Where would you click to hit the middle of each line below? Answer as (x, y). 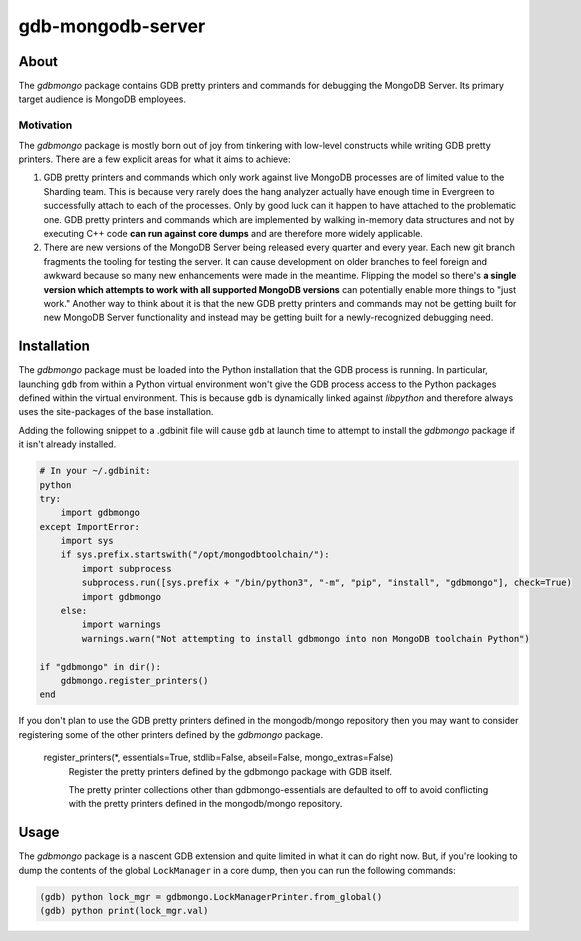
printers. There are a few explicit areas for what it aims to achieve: (154, 159)
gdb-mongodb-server (112, 26)
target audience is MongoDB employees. (102, 99)
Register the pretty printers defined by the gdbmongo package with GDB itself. (230, 771)
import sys (87, 541)
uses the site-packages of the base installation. (116, 412)
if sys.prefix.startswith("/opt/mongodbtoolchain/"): (195, 554)
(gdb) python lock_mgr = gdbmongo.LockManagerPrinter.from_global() (211, 896)
